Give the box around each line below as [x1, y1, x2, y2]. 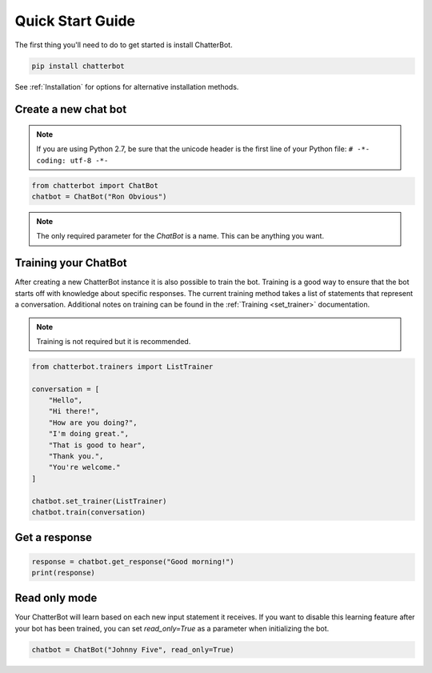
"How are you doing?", [48, 418, 138, 427]
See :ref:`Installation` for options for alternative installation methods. [14, 82, 239, 91]
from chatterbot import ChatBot [31, 181, 159, 190]
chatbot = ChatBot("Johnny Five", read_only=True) [31, 645, 235, 654]
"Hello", [48, 396, 83, 405]
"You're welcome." [48, 463, 121, 472]
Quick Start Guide [14, 12, 136, 30]
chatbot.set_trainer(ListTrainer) [31, 496, 167, 506]
